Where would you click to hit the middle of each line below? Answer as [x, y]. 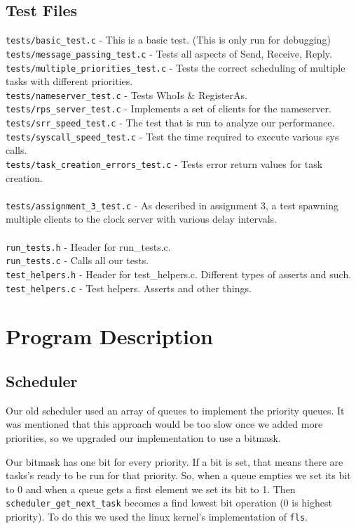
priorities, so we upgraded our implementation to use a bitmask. [143, 438]
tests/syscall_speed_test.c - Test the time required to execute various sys [172, 136]
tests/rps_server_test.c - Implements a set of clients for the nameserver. [169, 109]
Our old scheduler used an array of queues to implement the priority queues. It [175, 410]
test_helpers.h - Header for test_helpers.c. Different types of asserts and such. [179, 274]
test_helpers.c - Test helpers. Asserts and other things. [129, 288]
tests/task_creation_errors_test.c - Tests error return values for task [164, 163]
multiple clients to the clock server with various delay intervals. [141, 219]
